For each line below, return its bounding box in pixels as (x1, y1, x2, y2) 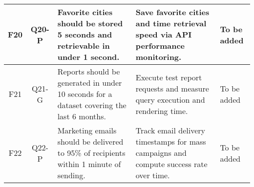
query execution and (135, 93, 205, 105)
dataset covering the (57, 99, 127, 111)
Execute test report (135, 71, 202, 83)
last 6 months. (57, 111, 106, 122)
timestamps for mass (135, 136, 206, 147)
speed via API (135, 29, 192, 40)
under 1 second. (57, 51, 120, 62)
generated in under (57, 77, 122, 88)
